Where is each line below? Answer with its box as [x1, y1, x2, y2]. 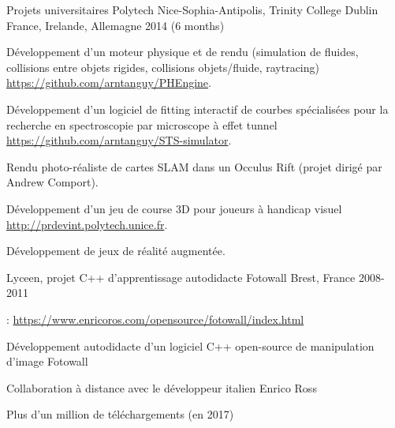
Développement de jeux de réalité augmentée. [6, 242, 225, 259]
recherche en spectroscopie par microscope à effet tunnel [6, 116, 278, 133]
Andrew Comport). [6, 174, 99, 190]
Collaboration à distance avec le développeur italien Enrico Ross [6, 379, 317, 396]
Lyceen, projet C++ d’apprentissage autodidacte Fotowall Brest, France [6, 268, 356, 285]
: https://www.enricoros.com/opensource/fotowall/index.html [6, 310, 304, 327]
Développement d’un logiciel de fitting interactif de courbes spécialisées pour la [6, 100, 389, 117]
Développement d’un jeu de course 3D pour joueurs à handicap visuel [6, 200, 342, 216]
